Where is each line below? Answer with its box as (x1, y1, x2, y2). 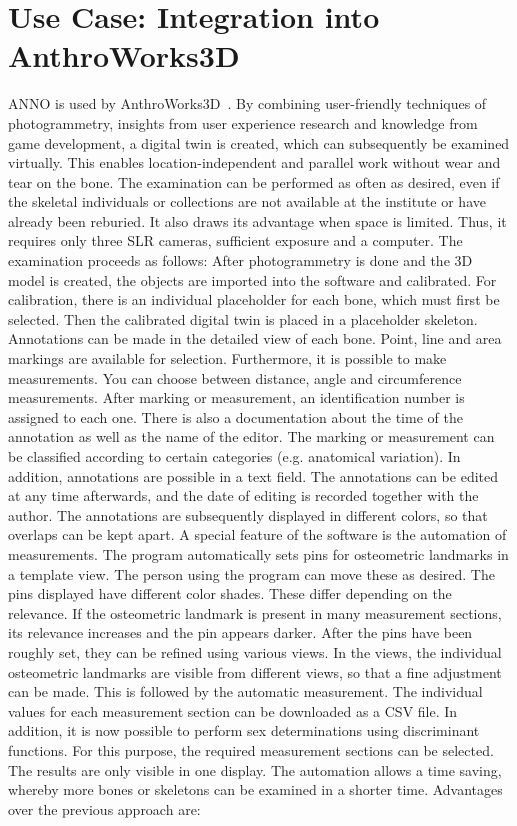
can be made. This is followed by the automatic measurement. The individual (8, 681, 483, 702)
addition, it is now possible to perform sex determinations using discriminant (8, 720, 480, 741)
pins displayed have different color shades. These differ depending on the (8, 583, 452, 604)
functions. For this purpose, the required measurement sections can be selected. (8, 739, 494, 760)
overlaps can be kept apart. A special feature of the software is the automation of (8, 524, 507, 545)
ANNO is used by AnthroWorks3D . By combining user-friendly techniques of (8, 93, 487, 114)
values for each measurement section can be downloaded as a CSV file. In (8, 700, 458, 721)
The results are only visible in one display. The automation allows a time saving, (8, 759, 502, 780)
